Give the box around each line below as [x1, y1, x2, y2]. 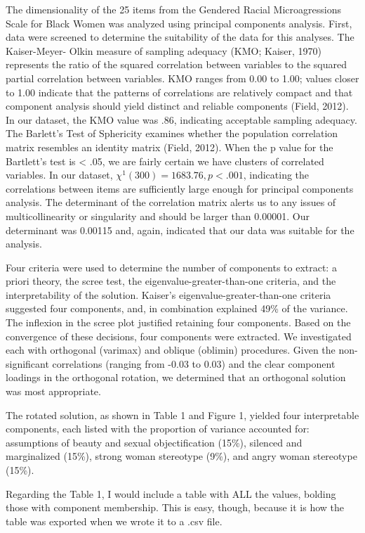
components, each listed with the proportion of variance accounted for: [6, 421, 310, 436]
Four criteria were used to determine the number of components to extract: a [6, 259, 337, 274]
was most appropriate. [6, 384, 101, 399]
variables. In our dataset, [6, 167, 113, 182]
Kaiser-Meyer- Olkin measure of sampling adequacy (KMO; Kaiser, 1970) [6, 43, 322, 58]
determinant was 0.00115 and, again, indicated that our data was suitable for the [6, 222, 354, 237]
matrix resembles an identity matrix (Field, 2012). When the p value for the [6, 139, 333, 154]
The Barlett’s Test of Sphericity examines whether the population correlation [6, 126, 338, 141]
